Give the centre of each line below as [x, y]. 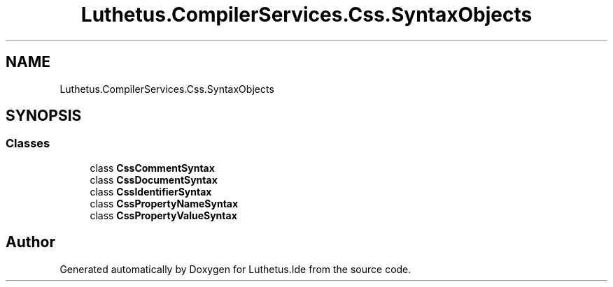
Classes [28, 143]
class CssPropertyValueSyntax [163, 215]
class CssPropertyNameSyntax [164, 203]
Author [30, 242]
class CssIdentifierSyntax [151, 191]
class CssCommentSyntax [152, 168]
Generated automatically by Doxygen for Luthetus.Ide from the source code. [235, 269]
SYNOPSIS [44, 116]
